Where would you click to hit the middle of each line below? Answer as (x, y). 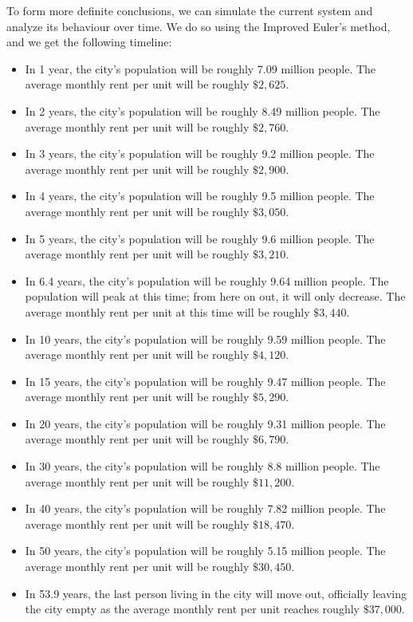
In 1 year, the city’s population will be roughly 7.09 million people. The (201, 68)
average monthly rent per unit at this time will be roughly (167, 311)
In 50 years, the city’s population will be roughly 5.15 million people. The (205, 551)
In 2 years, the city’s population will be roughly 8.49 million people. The (203, 110)
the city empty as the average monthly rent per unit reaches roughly (192, 609)
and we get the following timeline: (89, 42)
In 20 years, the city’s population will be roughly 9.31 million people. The (205, 423)
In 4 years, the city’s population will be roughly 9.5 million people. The (200, 196)
